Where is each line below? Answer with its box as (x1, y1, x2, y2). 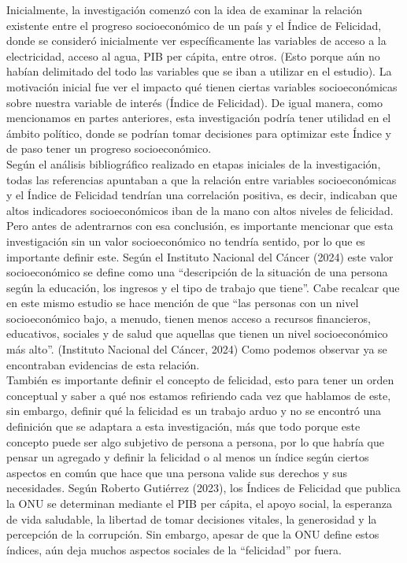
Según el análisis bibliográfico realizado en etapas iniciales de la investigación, (6, 155, 381, 172)
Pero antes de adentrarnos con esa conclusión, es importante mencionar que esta (6, 217, 394, 234)
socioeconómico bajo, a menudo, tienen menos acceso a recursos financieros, (6, 309, 371, 326)
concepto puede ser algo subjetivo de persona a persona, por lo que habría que (6, 433, 385, 450)
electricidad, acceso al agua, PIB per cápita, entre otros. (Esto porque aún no (6, 47, 380, 64)
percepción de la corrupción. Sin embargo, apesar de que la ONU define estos (6, 526, 379, 543)
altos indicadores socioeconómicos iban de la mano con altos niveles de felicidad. (6, 202, 394, 218)
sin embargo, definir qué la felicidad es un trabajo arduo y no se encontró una (6, 402, 382, 419)
